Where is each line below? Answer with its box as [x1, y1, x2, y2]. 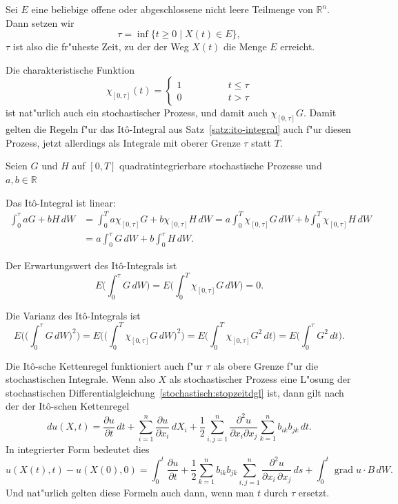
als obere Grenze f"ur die [213, 358, 319, 372]
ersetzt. [298, 485, 330, 500]
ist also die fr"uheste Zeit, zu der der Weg [12, 39, 189, 54]
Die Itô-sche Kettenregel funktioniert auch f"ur [6, 358, 203, 372]
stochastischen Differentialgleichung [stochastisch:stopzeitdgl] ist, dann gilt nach [6, 385, 344, 399]
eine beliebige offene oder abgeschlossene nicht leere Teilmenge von [31, 2, 313, 16]
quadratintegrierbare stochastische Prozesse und [119, 158, 322, 173]
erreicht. [280, 39, 315, 54]
